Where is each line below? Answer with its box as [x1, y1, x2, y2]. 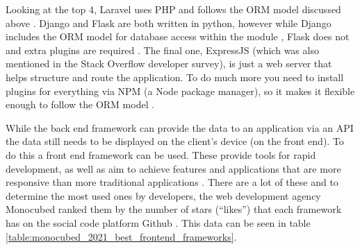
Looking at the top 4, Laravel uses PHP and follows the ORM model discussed [6, 2, 341, 16]
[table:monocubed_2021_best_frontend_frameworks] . [6, 229, 237, 243]
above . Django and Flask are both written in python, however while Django [6, 15, 332, 30]
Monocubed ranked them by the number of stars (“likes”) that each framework [6, 202, 342, 216]
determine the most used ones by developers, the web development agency [6, 188, 321, 203]
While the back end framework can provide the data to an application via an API [6, 120, 354, 135]
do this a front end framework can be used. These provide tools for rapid [6, 147, 316, 162]
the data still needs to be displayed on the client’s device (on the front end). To [6, 134, 344, 148]
